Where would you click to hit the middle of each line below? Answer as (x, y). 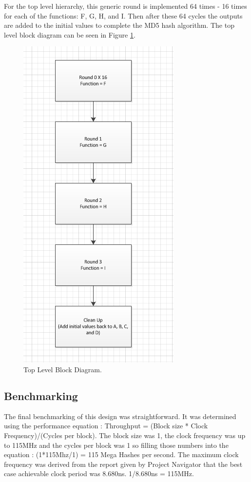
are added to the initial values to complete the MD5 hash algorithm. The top (119, 25)
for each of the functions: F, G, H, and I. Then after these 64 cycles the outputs (123, 15)
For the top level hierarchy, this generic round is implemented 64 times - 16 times (125, 6)
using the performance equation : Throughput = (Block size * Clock (106, 426)
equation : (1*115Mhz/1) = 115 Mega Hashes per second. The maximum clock (121, 454)
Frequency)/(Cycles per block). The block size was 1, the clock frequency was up (125, 435)
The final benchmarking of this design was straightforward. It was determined (120, 416)
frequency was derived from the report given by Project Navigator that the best (123, 464)
